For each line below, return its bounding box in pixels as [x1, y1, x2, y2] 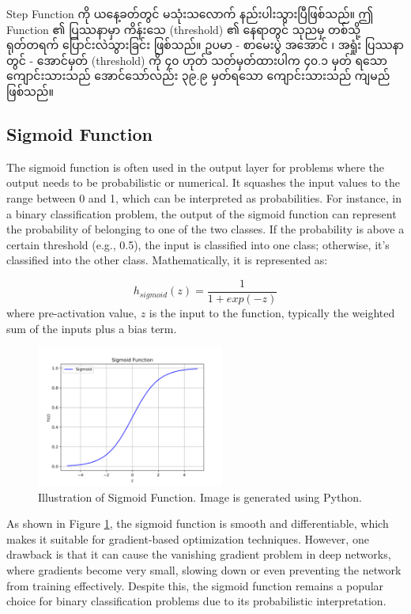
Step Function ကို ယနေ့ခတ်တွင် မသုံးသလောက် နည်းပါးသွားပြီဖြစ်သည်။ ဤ [6, 6, 374, 21]
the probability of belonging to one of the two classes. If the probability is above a [6, 221, 405, 237]
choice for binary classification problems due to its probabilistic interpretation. [6, 593, 386, 609]
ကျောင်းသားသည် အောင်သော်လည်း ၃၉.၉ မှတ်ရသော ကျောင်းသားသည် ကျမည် [6, 67, 390, 84]
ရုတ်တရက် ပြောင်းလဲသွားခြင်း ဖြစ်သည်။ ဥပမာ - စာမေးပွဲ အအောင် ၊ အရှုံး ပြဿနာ [6, 36, 404, 53]
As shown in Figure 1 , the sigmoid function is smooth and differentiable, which [6, 515, 389, 532]
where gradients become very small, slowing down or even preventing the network [6, 562, 402, 578]
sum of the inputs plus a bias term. [6, 320, 177, 336]
